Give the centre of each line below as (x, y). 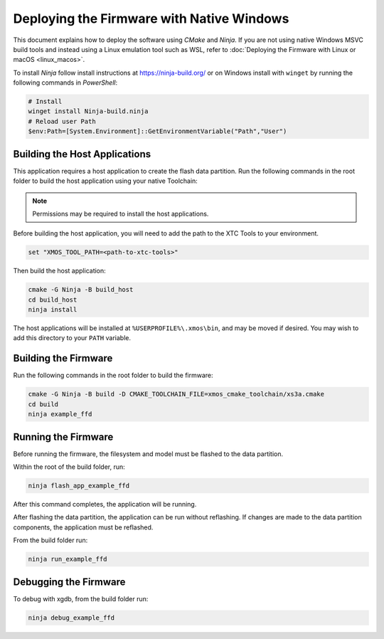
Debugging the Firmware (69, 582)
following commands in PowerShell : (65, 83)
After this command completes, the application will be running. (105, 504)
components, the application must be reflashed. (83, 527)
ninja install (53, 310)
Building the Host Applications (82, 154)
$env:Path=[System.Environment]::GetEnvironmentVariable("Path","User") (158, 131)
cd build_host (53, 300)
